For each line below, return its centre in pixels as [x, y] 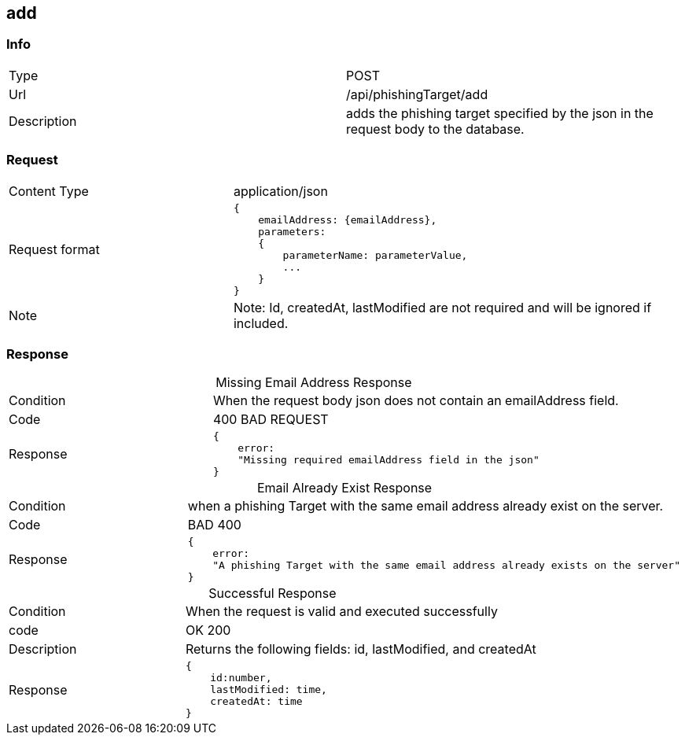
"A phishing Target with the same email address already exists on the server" [446, 566]
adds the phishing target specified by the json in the [500, 113]
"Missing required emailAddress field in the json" [389, 460]
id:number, [241, 678]
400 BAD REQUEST [271, 420]
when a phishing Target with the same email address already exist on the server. [425, 506]
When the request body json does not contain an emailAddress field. [416, 401]
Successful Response [273, 594]
